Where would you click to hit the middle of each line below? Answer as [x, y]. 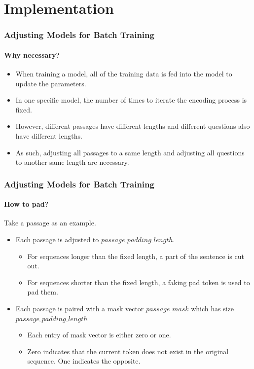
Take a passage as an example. [50, 223]
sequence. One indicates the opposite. [84, 361]
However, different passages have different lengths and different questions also [133, 126]
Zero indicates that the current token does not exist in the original [128, 351]
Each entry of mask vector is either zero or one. [99, 335]
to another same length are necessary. [72, 162]
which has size [213, 308]
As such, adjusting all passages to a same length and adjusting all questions [130, 152]
